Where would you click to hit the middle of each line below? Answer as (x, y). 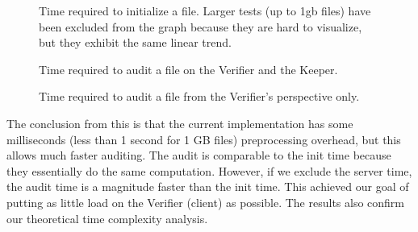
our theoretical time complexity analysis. (107, 218)
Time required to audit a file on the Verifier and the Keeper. (188, 69)
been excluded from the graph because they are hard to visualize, (201, 26)
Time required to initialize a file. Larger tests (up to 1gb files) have (205, 10)
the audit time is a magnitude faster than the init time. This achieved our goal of (208, 186)
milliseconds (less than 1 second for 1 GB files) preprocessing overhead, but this (204, 139)
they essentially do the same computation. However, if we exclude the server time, (209, 170)
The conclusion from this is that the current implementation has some (180, 123)
